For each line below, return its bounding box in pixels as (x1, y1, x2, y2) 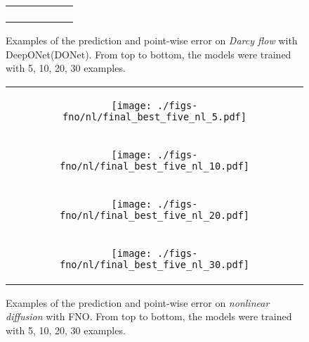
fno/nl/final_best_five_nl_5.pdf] (63, 110, 246, 122)
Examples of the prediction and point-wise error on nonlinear (6, 295, 270, 310)
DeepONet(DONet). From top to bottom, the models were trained (6, 46, 291, 61)
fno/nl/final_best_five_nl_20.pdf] (59, 209, 250, 221)
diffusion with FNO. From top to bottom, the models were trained (6, 309, 292, 324)
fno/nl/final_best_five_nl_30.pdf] (59, 258, 250, 270)
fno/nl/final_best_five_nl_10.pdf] (59, 160, 250, 172)
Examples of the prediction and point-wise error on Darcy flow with (6, 33, 298, 47)
